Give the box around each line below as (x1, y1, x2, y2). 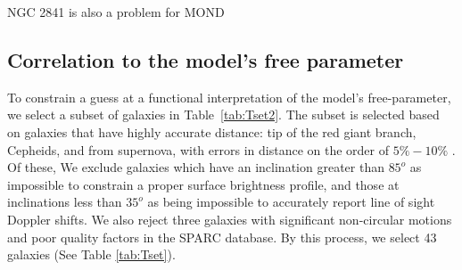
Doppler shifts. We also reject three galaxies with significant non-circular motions (7, 209, 452, 228)
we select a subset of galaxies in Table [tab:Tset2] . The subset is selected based (7, 105, 440, 124)
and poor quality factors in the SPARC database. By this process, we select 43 (7, 227, 437, 246)
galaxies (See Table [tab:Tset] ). (7, 245, 176, 264)
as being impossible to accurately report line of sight (147, 192, 435, 211)
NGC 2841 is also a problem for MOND (7, 3, 225, 20)
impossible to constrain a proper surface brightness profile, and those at (7, 175, 400, 193)
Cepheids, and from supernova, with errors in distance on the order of (7, 140, 389, 159)
